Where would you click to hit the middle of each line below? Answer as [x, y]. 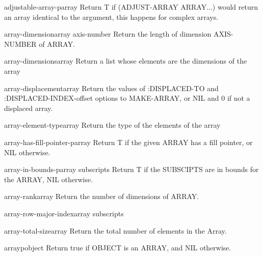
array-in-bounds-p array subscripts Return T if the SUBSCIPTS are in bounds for [131, 169]
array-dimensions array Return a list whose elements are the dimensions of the [126, 61]
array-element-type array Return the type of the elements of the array [112, 125]
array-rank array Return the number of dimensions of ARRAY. [102, 196]
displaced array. [29, 108]
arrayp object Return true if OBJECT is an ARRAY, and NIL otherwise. [118, 248]
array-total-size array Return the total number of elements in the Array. [115, 230]
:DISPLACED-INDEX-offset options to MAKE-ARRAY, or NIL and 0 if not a [127, 98]
